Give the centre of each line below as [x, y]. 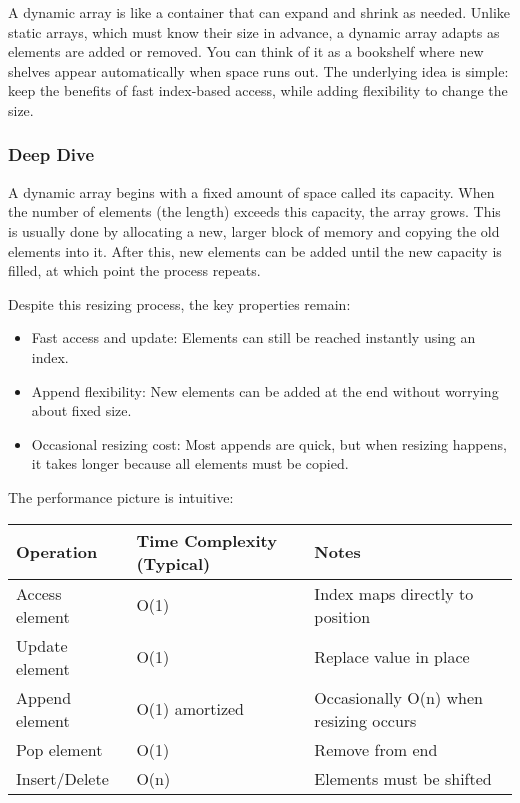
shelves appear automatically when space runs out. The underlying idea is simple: [258, 70]
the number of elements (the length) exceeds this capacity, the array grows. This [254, 211]
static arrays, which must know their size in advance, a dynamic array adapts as [254, 31]
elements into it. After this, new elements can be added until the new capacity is [255, 250]
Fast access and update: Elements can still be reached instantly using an [253, 337]
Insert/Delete [62, 778]
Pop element [59, 749]
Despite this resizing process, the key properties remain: [179, 303]
